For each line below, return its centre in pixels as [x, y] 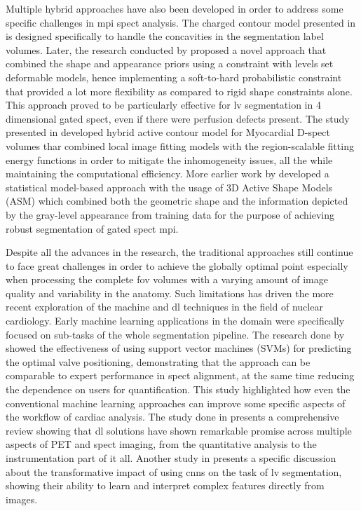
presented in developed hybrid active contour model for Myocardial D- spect [168, 132]
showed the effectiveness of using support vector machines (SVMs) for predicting [179, 348]
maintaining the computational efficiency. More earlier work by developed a [168, 173]
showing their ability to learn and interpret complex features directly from [165, 485]
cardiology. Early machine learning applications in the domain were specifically [175, 321]
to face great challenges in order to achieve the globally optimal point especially [177, 265]
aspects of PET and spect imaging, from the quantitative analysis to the [161, 444]
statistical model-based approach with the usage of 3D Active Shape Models [169, 187]
